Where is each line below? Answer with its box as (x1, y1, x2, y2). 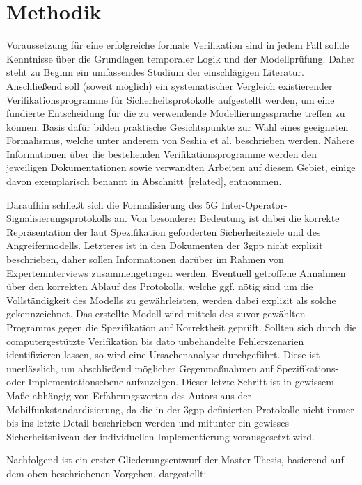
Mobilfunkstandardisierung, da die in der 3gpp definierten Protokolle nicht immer (6, 401, 354, 416)
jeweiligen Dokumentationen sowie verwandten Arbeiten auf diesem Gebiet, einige (6, 160, 356, 175)
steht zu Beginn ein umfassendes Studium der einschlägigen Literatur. (6, 65, 304, 79)
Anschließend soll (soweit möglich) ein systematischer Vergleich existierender (6, 78, 333, 93)
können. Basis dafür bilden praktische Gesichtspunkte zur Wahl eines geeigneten (6, 119, 349, 134)
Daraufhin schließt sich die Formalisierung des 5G (6, 197, 219, 212)
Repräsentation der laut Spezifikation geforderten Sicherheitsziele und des (6, 224, 321, 239)
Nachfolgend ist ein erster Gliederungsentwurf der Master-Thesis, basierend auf (6, 452, 344, 467)
